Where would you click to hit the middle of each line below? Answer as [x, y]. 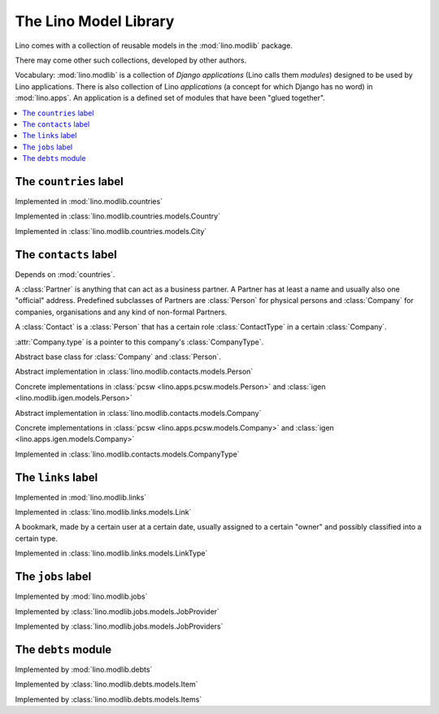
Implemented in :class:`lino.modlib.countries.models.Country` [118, 216]
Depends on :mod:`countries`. [65, 274]
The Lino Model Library [95, 21]
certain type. [37, 538]
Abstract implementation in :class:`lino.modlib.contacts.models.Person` [134, 372]
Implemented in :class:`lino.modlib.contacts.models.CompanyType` [127, 454]
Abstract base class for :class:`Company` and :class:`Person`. [118, 357]
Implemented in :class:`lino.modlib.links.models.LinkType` [111, 553]
